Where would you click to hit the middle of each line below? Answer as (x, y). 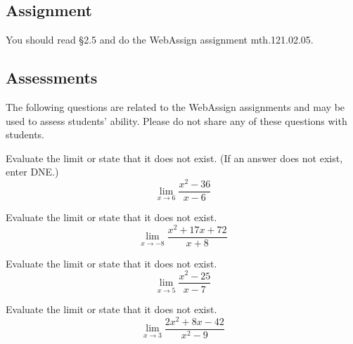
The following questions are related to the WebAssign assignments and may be (175, 107)
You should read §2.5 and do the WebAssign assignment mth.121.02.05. (160, 40)
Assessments (52, 78)
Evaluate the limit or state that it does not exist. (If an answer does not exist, (174, 158)
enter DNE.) (32, 172)
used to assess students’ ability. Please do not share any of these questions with (176, 120)
